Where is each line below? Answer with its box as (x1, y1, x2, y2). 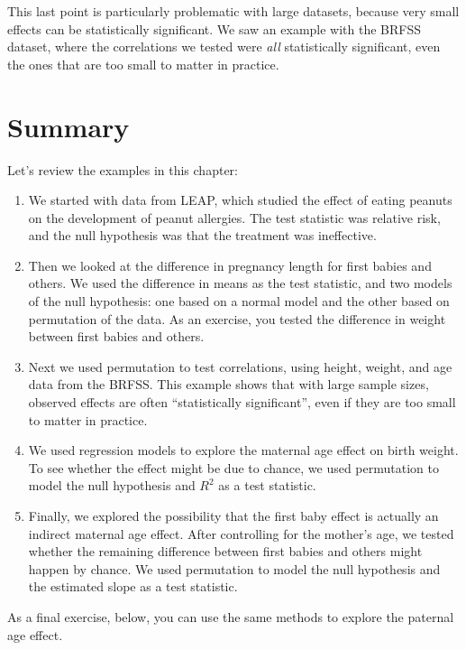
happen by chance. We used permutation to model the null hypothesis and (28, 559, 441, 578)
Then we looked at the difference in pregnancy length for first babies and (28, 255, 432, 274)
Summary (7, 107, 130, 144)
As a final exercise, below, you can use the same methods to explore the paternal (7, 607, 454, 626)
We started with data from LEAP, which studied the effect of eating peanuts (28, 190, 452, 209)
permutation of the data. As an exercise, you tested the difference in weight (28, 309, 446, 328)
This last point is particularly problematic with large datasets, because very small (7, 2, 460, 20)
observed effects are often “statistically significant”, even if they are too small (28, 393, 456, 412)
